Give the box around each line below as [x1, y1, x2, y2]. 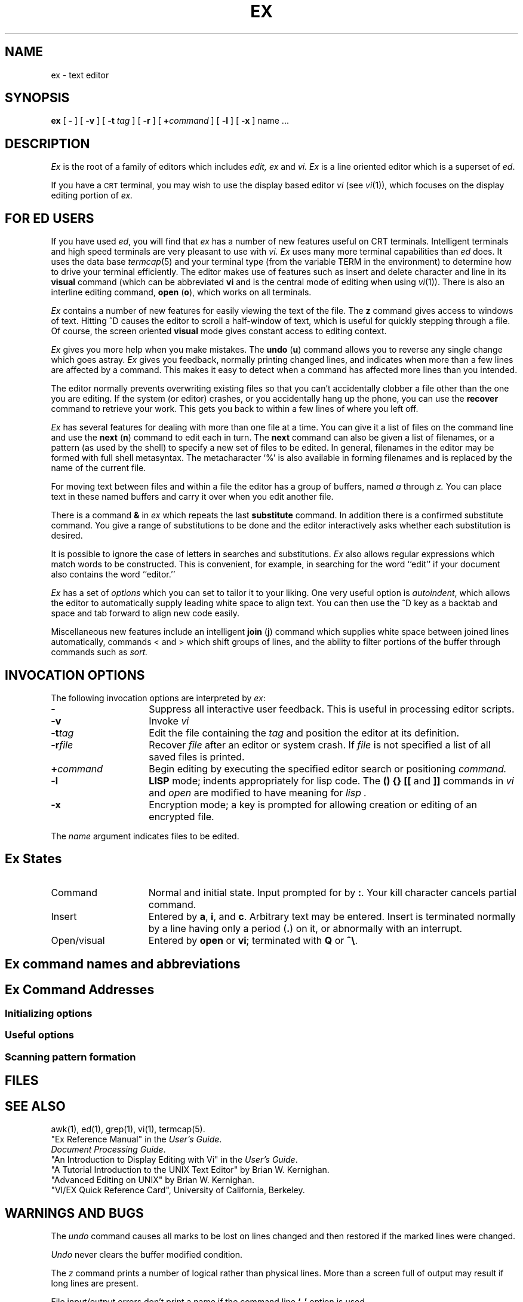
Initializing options [5, 1007, 93, 1020]
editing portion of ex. [51, 190, 133, 201]
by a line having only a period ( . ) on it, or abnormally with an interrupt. [148, 922, 463, 934]
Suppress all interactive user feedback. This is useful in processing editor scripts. [149, 702, 515, 715]
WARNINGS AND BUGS [5, 1205, 144, 1221]
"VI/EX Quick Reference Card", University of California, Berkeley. [51, 1185, 305, 1196]
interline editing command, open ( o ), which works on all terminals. [51, 287, 312, 298]
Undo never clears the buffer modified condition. [51, 1249, 243, 1260]
